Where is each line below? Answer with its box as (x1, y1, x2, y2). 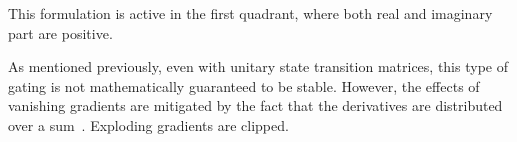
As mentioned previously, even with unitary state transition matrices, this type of (8, 56, 508, 77)
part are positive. (8, 22, 113, 43)
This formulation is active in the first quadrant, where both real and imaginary (8, 3, 493, 23)
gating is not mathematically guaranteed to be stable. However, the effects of (8, 75, 480, 96)
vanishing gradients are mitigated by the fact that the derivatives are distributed (8, 95, 503, 116)
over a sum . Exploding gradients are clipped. (8, 114, 289, 135)
